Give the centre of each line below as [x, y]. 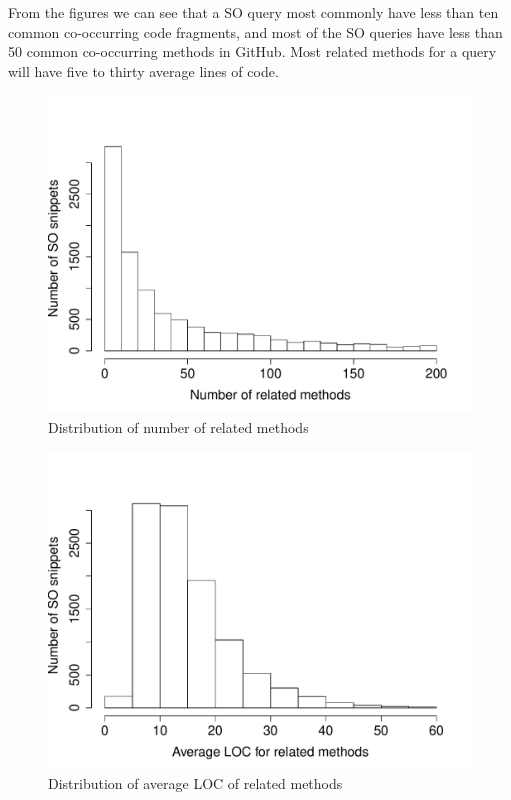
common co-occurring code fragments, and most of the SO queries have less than [255, 31]
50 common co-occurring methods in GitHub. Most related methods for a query [252, 51]
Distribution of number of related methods [178, 426]
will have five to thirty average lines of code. [143, 70]
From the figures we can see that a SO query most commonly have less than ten [253, 12]
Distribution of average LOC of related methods [195, 783]
